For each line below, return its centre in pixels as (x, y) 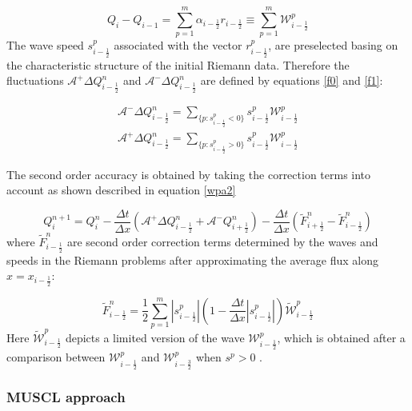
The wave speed (45, 45)
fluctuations (35, 80)
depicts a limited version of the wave (155, 337)
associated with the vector (178, 45)
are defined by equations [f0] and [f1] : (292, 80)
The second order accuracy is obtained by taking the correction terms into (189, 174)
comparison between (56, 357)
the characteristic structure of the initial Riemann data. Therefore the (178, 64)
